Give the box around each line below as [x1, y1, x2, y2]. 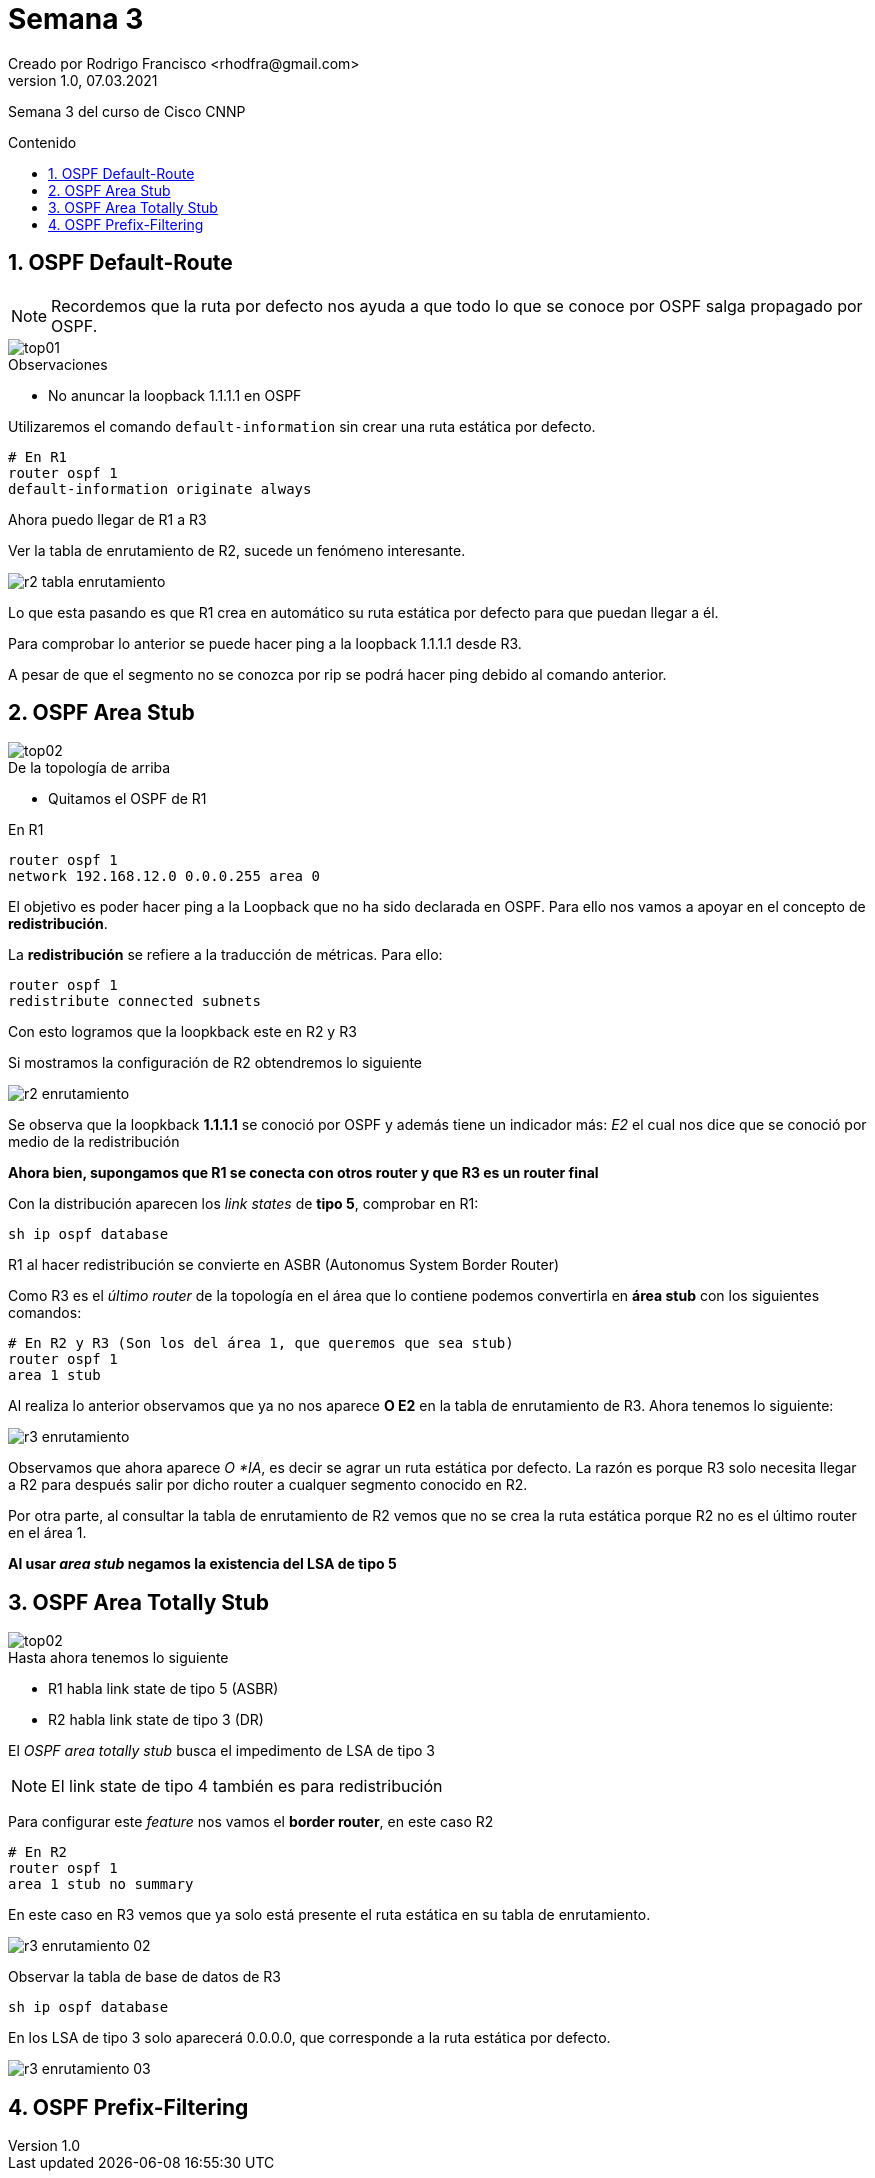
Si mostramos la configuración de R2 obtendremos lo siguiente [8, 1054, 423, 1072]
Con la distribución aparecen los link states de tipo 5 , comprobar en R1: [8, 1195, 479, 1213]
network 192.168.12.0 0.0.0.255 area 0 [8, 868, 320, 885]
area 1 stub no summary [8, 1876, 194, 1893]
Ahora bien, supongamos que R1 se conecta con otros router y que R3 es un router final [8, 1164, 599, 1182]
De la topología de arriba [8, 759, 171, 777]
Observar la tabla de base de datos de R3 [8, 1968, 281, 1986]
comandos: [8, 1304, 82, 1322]
